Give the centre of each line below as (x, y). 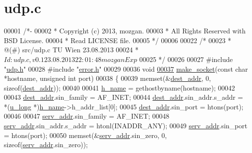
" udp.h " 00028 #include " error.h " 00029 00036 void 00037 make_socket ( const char (126, 69)
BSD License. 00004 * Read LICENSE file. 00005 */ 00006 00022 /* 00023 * (118, 40)
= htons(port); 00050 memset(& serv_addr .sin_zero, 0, (86, 135)
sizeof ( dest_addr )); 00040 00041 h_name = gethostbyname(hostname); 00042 (119, 87)
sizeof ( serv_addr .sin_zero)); (46, 145)
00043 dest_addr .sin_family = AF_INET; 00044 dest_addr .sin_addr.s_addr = (124, 97)
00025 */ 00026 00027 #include (186, 59)
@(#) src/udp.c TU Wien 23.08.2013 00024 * (71, 50)
